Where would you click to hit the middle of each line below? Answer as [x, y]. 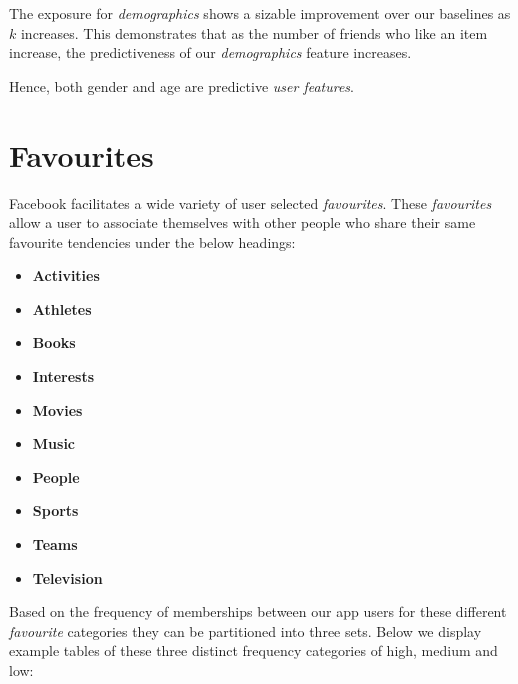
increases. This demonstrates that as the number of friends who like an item [254, 32]
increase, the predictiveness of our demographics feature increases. [210, 52]
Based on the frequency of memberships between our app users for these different [258, 611]
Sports [55, 510]
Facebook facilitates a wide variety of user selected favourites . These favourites [250, 202]
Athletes [62, 308]
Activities [66, 275]
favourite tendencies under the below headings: [152, 241]
